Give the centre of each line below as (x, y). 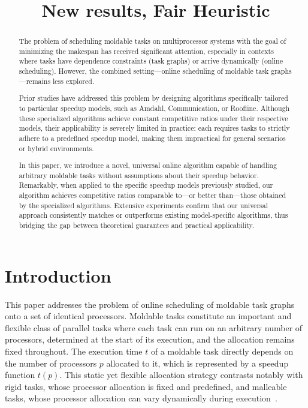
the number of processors (51, 363)
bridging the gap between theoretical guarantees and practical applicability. (137, 225)
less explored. (74, 81)
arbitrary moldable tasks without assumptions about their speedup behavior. (139, 175)
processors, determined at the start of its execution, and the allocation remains (150, 339)
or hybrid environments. (56, 148)
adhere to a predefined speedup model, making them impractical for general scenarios (152, 138)
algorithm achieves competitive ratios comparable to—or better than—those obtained (153, 195)
